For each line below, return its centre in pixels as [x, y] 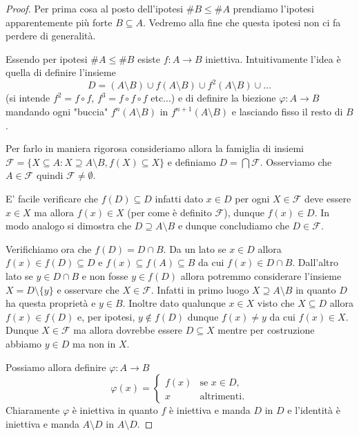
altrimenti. [222, 397]
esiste [149, 58]
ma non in [94, 343]
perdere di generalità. [51, 36]
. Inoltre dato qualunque [174, 303]
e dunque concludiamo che [233, 226]
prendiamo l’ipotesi [273, 8]
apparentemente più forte [59, 22]
